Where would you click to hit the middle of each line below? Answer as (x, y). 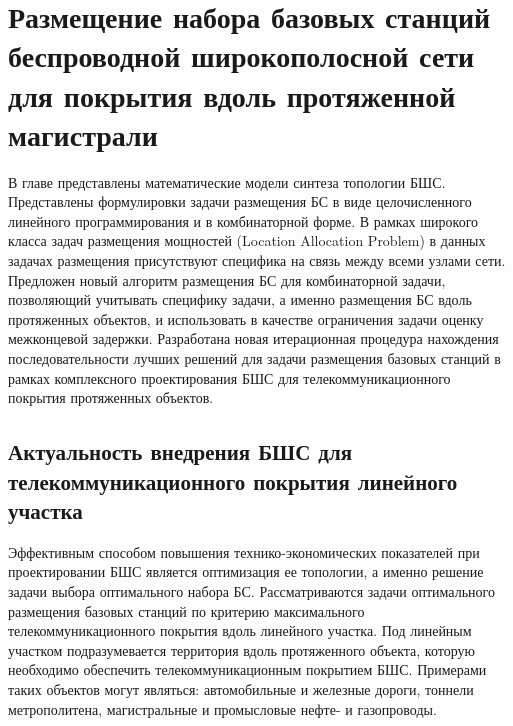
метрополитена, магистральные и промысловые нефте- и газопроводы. (222, 708)
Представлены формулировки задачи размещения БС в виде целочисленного (240, 201)
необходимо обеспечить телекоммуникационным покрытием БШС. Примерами (247, 669)
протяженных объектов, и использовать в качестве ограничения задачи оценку (246, 318)
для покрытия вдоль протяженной (232, 94)
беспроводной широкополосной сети (241, 55)
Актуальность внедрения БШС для (180, 451)
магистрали (83, 133)
